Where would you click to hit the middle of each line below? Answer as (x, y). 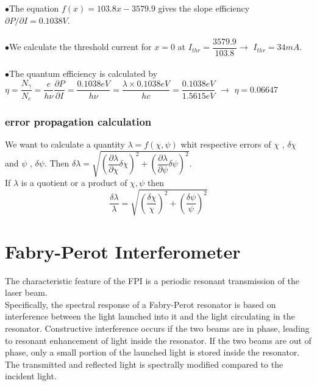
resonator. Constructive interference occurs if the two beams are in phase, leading (157, 328)
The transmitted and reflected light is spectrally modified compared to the (144, 364)
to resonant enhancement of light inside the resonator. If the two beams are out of (158, 340)
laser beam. (26, 292)
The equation (34, 8)
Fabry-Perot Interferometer (123, 251)
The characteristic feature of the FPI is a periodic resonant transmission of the (152, 280)
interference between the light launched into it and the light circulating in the (150, 316)
